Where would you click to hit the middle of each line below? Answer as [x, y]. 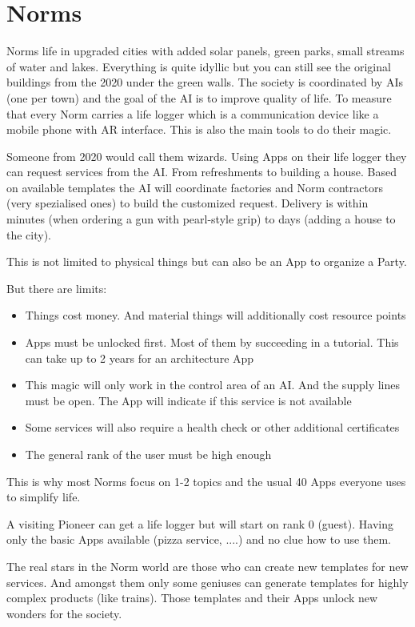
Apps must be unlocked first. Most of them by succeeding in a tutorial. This [212, 342]
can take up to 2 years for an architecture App [140, 358]
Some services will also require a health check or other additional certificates [212, 427]
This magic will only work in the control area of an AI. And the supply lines [212, 385]
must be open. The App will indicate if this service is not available [188, 400]
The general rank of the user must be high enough [148, 454]
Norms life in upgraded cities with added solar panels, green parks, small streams [206, 51]
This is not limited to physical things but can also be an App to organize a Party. [207, 261]
